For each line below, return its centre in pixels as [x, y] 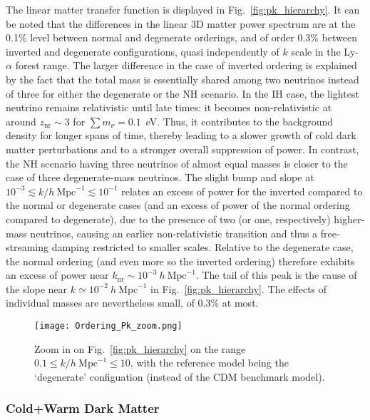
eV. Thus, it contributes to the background [240, 121]
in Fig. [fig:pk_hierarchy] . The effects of [239, 288]
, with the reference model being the [209, 363]
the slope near [37, 288]
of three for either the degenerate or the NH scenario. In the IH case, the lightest [183, 93]
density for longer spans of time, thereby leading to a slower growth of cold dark [181, 135]
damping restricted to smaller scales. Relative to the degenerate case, [202, 247]
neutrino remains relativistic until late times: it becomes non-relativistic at [169, 107]
